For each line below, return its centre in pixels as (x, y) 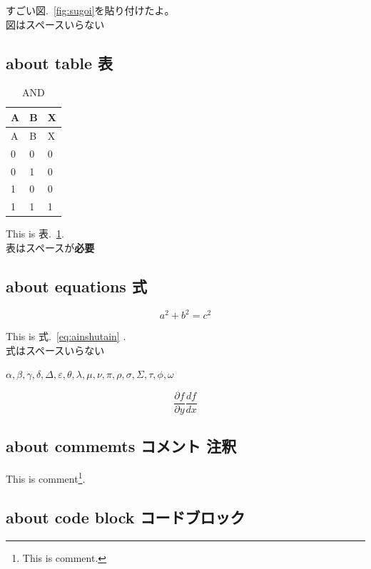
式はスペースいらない (55, 350)
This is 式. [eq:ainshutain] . (66, 336)
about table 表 (60, 62)
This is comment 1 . (46, 477)
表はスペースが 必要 (50, 247)
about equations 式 (76, 286)
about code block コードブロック (126, 517)
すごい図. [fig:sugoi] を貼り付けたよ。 (90, 10)
